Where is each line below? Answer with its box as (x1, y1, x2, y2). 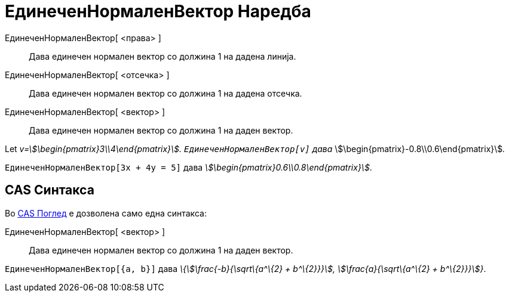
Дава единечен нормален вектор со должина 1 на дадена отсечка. (29, 88, 302, 98)
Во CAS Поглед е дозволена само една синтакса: (5, 208, 207, 218)
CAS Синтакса (5, 182, 94, 198)
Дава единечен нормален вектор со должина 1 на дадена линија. (29, 51, 296, 61)
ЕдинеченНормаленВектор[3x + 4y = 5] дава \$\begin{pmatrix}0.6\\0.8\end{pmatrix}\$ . (5, 162, 372, 172)
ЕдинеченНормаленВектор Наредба (5, 1, 311, 21)
